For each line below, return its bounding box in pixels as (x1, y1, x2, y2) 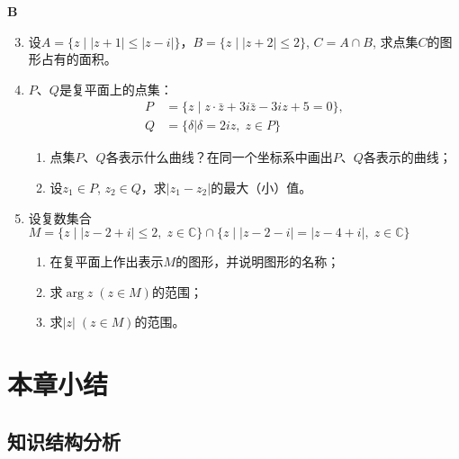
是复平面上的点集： (58, 79, 173, 98)
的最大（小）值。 (211, 178, 312, 197)
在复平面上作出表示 (49, 252, 164, 271)
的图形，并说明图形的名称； (175, 252, 340, 271)
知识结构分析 (7, 427, 121, 454)
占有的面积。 (40, 49, 117, 68)
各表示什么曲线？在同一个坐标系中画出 (105, 148, 333, 166)
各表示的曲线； (363, 148, 452, 166)
